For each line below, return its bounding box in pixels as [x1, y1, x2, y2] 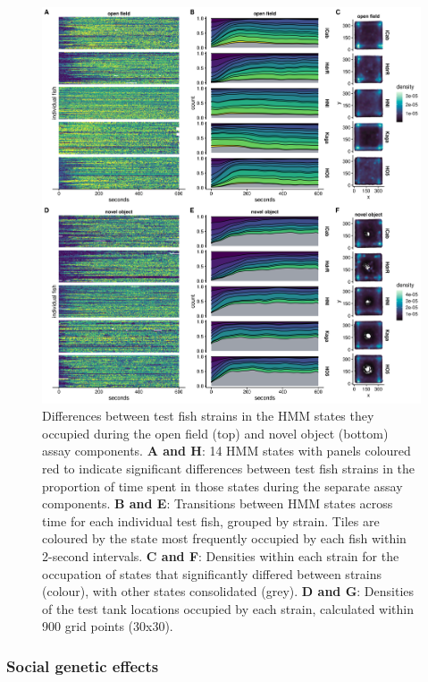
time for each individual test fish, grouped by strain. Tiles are [42, 511, 380, 530]
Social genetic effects [6, 654, 159, 677]
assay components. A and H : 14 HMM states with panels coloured [42, 441, 411, 460]
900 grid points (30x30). [42, 617, 173, 635]
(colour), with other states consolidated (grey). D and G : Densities [42, 582, 415, 601]
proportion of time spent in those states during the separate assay [42, 476, 403, 495]
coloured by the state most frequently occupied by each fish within [42, 529, 407, 548]
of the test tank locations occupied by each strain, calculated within [42, 599, 414, 618]
